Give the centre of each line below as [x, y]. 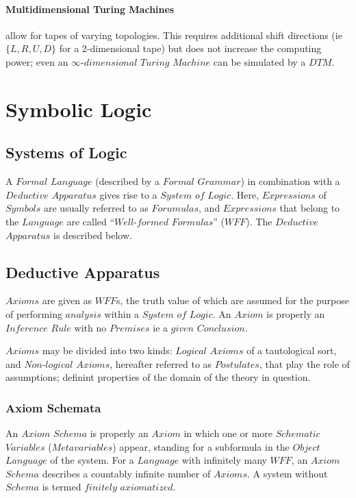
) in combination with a [290, 181]
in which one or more [228, 433]
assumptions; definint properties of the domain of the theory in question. [158, 377]
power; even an [37, 61]
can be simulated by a [259, 61]
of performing [34, 313]
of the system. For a [92, 460]
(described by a [128, 181]
